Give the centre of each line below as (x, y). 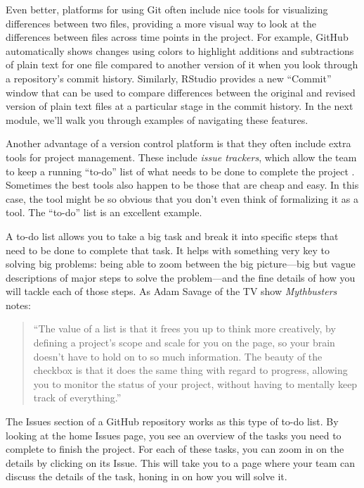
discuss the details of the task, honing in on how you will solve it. (147, 476)
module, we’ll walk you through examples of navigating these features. (157, 119)
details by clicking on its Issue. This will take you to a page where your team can (181, 462)
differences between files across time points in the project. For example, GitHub (177, 37)
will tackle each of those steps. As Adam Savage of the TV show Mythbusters (171, 291)
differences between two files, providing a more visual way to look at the (161, 23)
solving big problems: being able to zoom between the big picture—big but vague (181, 264)
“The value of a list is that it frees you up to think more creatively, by (184, 329)
